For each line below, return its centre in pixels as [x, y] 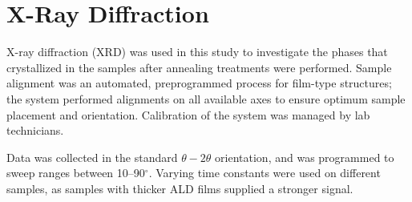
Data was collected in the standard [92, 157]
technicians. [35, 130]
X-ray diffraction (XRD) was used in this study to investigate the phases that [197, 52]
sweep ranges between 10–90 [76, 173]
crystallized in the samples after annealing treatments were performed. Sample [199, 67]
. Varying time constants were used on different [265, 173]
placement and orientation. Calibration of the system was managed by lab [188, 114]
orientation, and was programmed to [305, 157]
